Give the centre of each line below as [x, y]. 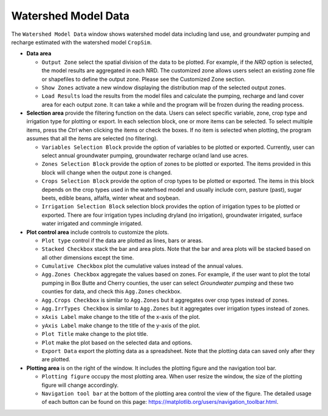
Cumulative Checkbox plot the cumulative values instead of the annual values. [142, 266]
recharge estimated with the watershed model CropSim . [81, 42]
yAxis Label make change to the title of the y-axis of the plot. [121, 326]
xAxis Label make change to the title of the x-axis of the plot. [121, 317]
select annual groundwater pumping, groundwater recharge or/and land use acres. [145, 155]
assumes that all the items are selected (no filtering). [92, 138]
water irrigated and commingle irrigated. [92, 223]
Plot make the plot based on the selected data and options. [117, 343]
